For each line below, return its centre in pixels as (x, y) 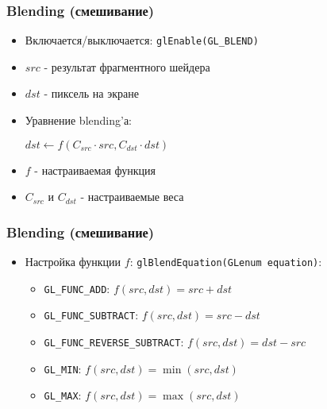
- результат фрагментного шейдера (127, 66)
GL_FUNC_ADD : (77, 288)
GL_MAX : (63, 395)
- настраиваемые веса (132, 197)
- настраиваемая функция (95, 170)
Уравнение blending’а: (79, 120)
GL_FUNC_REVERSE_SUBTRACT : (114, 342)
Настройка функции (73, 262)
